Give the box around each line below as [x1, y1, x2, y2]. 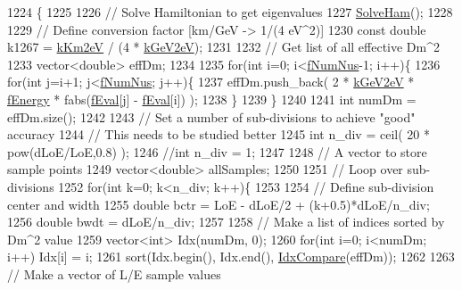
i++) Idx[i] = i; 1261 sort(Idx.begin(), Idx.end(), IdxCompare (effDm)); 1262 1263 [7, 247, 455, 266]
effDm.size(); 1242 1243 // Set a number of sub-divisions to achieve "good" [7, 107, 416, 126]
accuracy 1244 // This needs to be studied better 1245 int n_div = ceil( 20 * [7, 125, 430, 144]
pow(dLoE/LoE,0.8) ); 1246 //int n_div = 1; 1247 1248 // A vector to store [7, 142, 427, 161]
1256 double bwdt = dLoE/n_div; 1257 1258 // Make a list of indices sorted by [7, 212, 445, 231]
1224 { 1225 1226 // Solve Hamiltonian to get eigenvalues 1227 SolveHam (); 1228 [7, 3, 453, 21]
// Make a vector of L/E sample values [7, 264, 221, 283]
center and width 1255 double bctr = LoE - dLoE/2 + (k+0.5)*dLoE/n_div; [7, 195, 430, 213]
